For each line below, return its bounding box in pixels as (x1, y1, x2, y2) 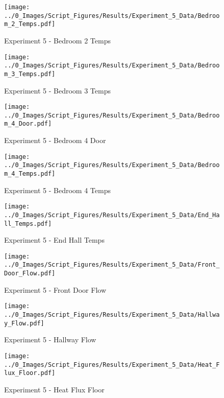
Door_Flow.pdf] (4, 270, 56, 277)
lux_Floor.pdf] (4, 369, 56, 377)
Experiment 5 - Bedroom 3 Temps (4, 85, 111, 96)
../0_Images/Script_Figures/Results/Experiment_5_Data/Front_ (4, 261, 220, 269)
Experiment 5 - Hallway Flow (4, 334, 96, 345)
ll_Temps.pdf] (4, 220, 52, 227)
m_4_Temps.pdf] (4, 170, 56, 177)
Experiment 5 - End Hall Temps (4, 235, 105, 245)
